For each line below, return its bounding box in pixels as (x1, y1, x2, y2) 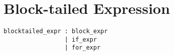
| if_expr (64, 36, 97, 43)
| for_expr (64, 44, 101, 52)
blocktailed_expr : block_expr (4, 28, 108, 35)
